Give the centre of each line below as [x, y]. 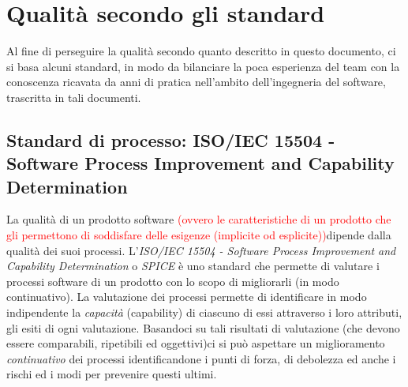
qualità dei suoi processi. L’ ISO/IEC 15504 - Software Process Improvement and [201, 250]
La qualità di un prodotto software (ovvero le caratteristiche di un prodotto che [199, 219]
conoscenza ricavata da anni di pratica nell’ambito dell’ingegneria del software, [196, 82]
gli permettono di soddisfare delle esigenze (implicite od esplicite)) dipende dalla [199, 235]
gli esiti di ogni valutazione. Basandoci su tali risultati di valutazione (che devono [203, 327]
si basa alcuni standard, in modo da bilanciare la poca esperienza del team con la [203, 66]
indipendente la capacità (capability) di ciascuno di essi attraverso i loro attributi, [204, 312]
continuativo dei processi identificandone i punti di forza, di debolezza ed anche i [201, 358]
